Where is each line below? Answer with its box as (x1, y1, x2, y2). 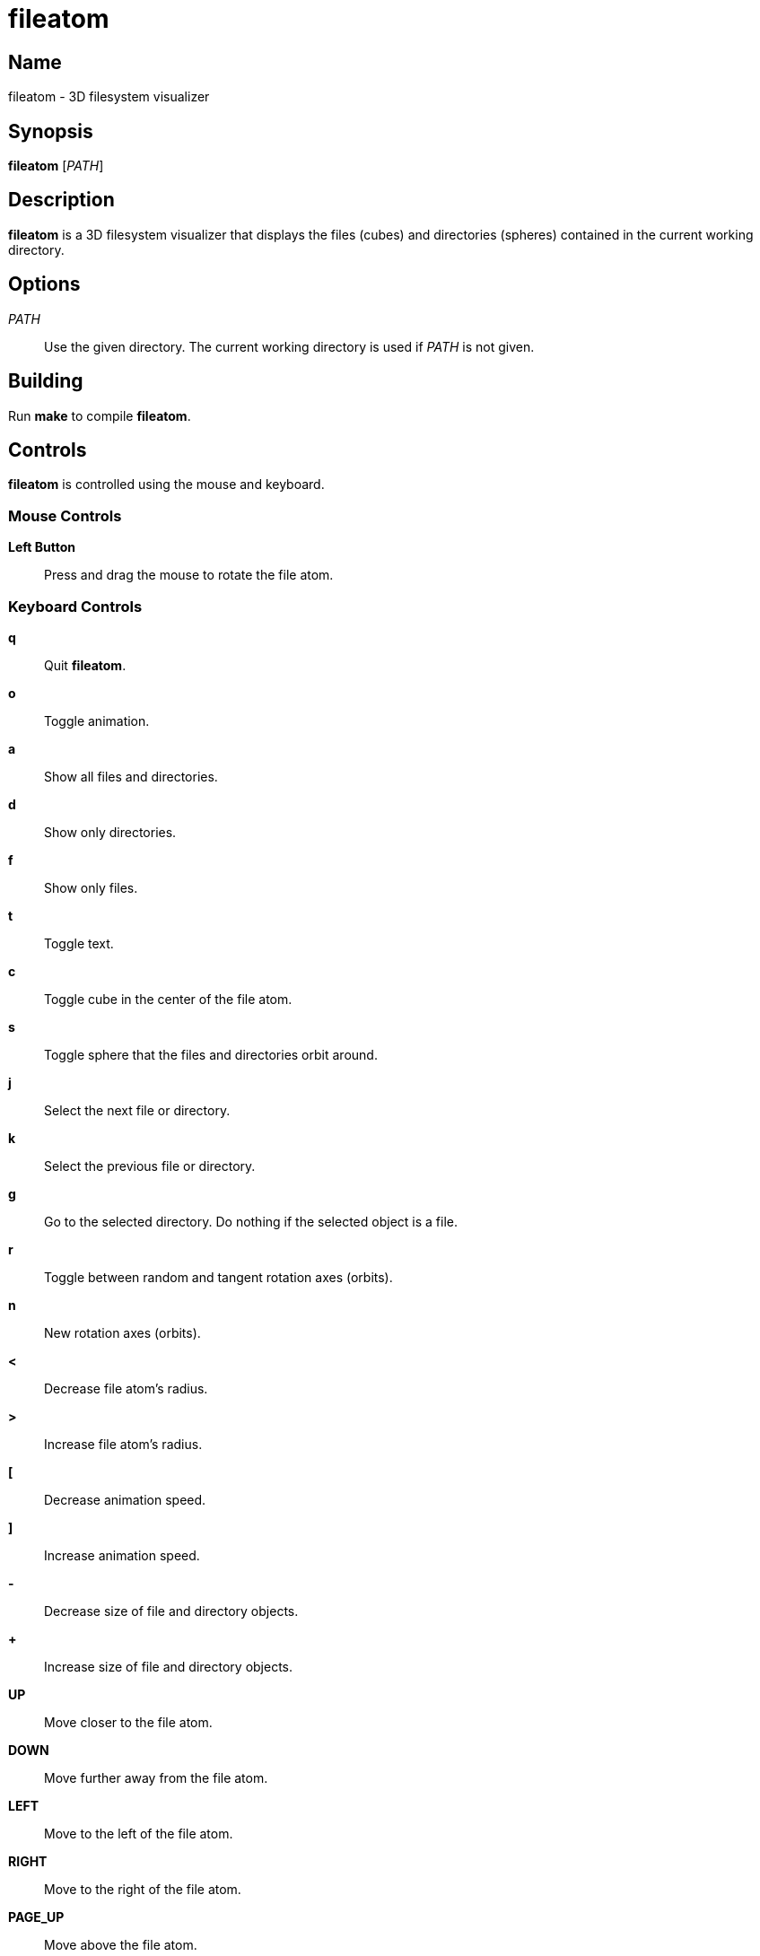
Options (8, 273, 81, 296)
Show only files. (44, 879, 138, 895)
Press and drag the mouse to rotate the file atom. (44, 567, 334, 583)
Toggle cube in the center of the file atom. (44, 991, 293, 1007)
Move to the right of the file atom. (44, 1881, 241, 1897)
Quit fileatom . (44, 657, 127, 673)
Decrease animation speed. (44, 1491, 206, 1507)
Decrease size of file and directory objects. (44, 1602, 299, 1619)
